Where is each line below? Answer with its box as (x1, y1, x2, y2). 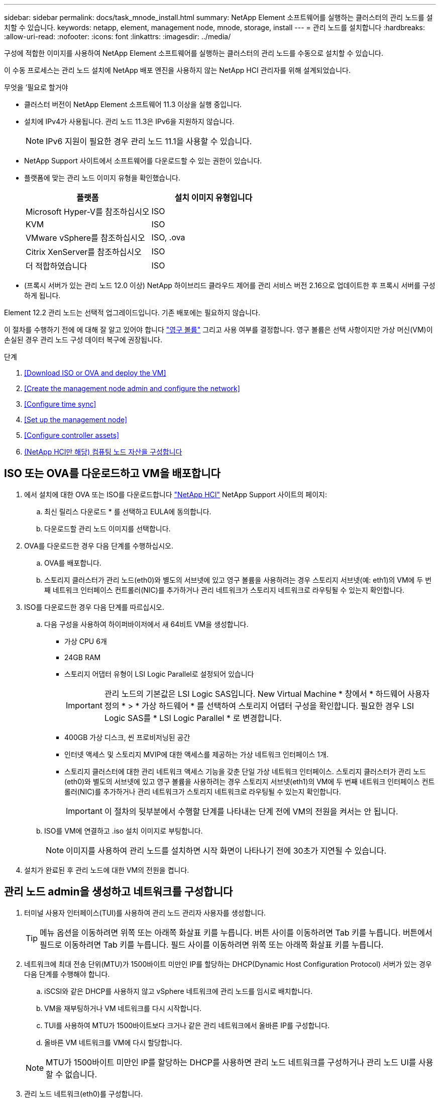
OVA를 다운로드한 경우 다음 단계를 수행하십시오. (24, 541, 174, 550)
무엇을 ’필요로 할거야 (4, 83, 68, 91)
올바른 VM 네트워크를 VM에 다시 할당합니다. (44, 1038, 182, 1047)
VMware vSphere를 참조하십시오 (26, 233, 145, 243)
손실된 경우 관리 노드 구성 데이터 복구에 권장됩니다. (4, 335, 162, 344)
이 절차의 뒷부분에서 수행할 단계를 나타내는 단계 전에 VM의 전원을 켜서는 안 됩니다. (104, 806, 398, 816)
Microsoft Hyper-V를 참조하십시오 (26, 207, 150, 217)
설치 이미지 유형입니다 (174, 193, 253, 203)
